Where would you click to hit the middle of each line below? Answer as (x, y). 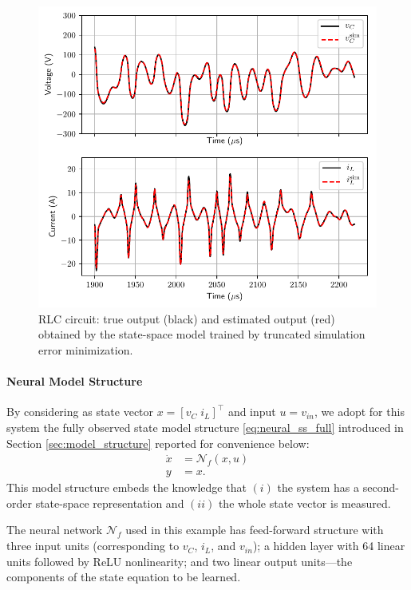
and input (252, 412)
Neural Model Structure (75, 381)
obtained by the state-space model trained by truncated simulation (202, 334)
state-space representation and (110, 503)
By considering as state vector (80, 412)
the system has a (318, 487)
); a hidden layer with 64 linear (329, 546)
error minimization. (86, 350)
